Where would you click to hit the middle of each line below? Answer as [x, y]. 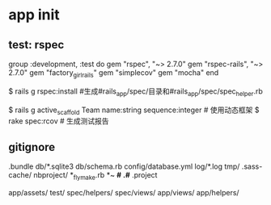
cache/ [20, 175]
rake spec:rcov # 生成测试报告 [59, 121]
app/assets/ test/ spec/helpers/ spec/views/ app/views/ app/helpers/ [124, 192]
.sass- [252, 166]
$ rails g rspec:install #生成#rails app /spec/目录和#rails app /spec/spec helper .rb [135, 92]
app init [34, 15]
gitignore [32, 147]
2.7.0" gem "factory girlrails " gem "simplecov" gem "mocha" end [114, 73]
